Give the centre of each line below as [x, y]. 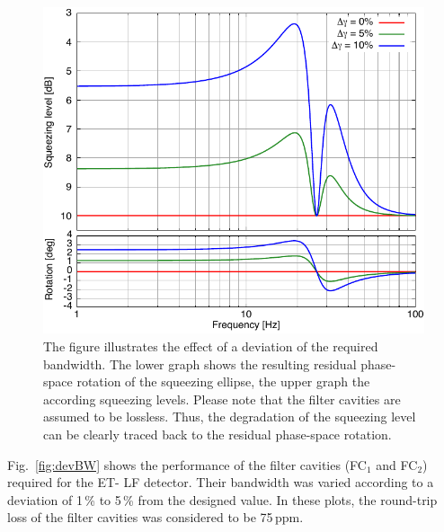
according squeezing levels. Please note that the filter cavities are [222, 399]
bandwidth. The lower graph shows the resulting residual [200, 364]
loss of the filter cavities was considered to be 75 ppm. [155, 517]
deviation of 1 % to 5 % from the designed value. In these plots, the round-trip [222, 499]
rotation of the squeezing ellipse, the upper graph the [223, 381]
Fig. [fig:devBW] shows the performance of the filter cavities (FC [187, 464]
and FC [397, 464]
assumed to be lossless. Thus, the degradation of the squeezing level [230, 417]
